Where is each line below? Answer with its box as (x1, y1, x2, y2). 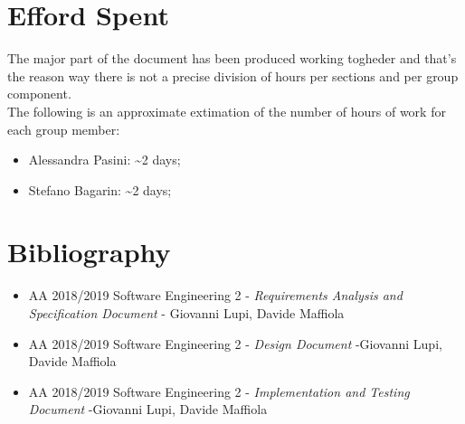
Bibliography (7, 233, 171, 270)
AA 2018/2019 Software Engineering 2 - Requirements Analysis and (28, 286, 403, 305)
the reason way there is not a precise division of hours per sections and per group (7, 66, 459, 85)
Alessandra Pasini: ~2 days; (28, 150, 181, 169)
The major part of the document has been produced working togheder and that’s (7, 49, 457, 68)
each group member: (7, 119, 120, 138)
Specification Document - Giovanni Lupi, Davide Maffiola (28, 304, 345, 322)
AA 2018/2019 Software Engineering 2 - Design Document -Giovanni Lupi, (28, 334, 442, 353)
